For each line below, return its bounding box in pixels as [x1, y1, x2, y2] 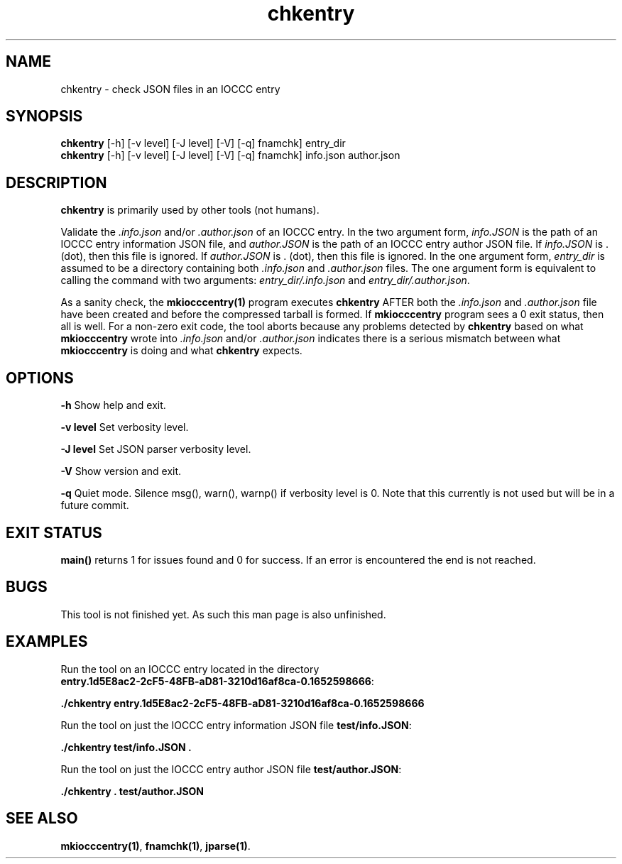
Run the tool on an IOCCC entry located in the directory [60, 662, 320, 675]
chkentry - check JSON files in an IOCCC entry [60, 82, 280, 95]
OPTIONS [6, 368, 74, 387]
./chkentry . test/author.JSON [60, 784, 204, 797]
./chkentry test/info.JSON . [60, 740, 192, 753]
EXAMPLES [6, 633, 88, 651]
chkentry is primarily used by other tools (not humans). [60, 204, 320, 217]
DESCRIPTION [6, 173, 107, 192]
